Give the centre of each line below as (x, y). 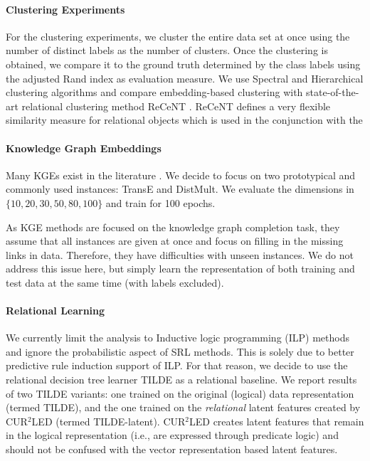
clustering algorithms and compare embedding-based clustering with (154, 92)
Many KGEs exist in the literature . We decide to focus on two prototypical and (181, 175)
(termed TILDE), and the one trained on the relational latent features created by (183, 407)
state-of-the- (333, 92)
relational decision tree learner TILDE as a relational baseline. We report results (181, 380)
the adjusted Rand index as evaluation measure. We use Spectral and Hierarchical (185, 78)
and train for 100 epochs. (160, 202)
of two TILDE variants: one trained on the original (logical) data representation (180, 393)
